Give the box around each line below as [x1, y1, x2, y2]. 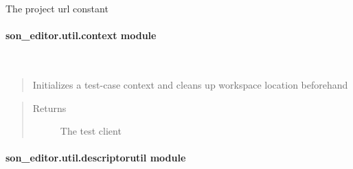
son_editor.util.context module [5, 28, 157, 43]
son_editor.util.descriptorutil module [5, 150, 186, 165]
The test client [60, 124, 122, 138]
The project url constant [5, 1, 109, 15]
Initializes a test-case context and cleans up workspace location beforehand [32, 77, 348, 91]
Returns [32, 100, 67, 115]
